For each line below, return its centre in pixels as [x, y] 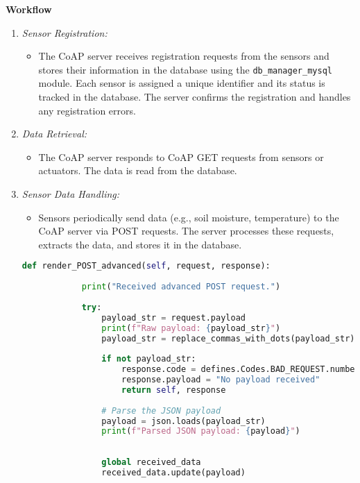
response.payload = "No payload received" [221, 380]
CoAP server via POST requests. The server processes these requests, [186, 231]
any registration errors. [87, 110]
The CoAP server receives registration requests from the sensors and [184, 56]
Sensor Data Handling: [71, 194]
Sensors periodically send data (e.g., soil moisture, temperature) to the [189, 217]
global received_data [151, 462]
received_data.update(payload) [173, 472]
